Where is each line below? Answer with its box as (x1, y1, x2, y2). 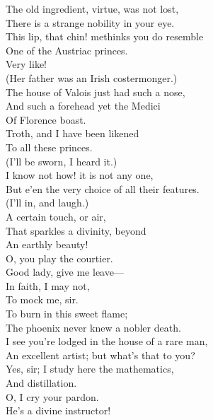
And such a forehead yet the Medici (6, 98, 161, 113)
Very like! (6, 57, 47, 71)
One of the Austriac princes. (6, 42, 128, 57)
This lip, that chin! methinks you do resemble (6, 29, 204, 44)
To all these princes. (6, 139, 93, 154)
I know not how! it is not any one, (6, 168, 154, 182)
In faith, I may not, (6, 278, 90, 293)
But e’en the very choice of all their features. (6, 181, 200, 196)
